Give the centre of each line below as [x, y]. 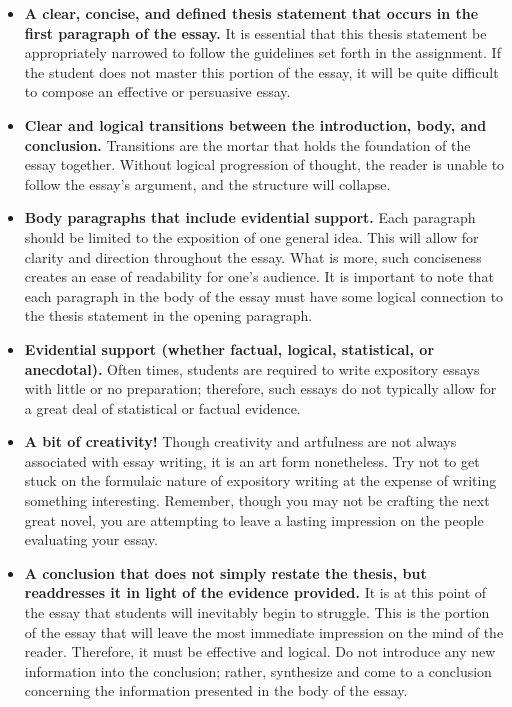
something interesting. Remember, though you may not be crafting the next [257, 500]
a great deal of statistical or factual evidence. [162, 407]
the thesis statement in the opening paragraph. [168, 315]
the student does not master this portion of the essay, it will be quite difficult [261, 71]
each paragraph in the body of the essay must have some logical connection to [264, 295]
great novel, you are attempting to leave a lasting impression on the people [254, 519]
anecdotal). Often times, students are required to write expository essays [252, 368]
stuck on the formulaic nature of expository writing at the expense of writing [260, 480]
